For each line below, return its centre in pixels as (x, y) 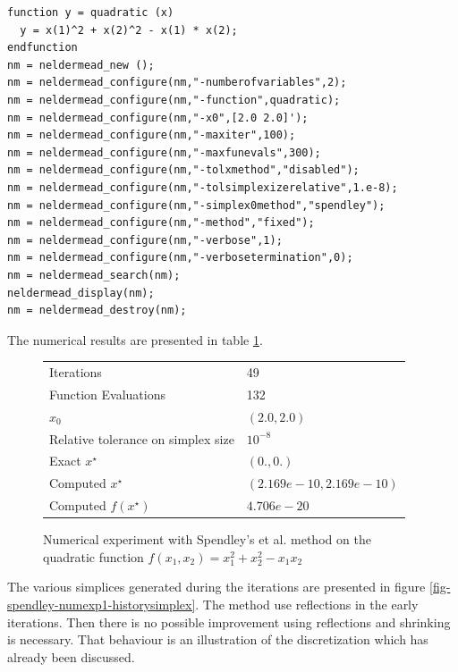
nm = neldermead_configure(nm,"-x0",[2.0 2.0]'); (158, 118)
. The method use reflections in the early (307, 604)
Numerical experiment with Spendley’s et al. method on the (207, 539)
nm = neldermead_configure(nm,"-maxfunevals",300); (164, 152)
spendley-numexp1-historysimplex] (102, 604)
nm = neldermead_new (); (81, 65)
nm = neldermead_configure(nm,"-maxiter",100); (152, 135)
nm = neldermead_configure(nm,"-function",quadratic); (174, 100)
